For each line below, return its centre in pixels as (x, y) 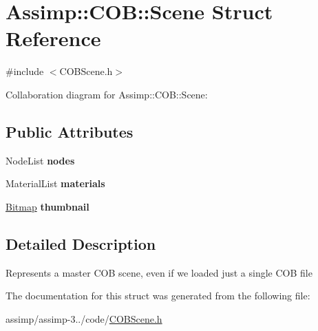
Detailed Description (81, 243)
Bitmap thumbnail (47, 206)
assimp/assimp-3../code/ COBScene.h (84, 318)
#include (25, 71)
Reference (53, 38)
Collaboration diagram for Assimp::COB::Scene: (107, 94)
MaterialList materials (55, 183)
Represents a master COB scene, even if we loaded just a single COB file (159, 272)
